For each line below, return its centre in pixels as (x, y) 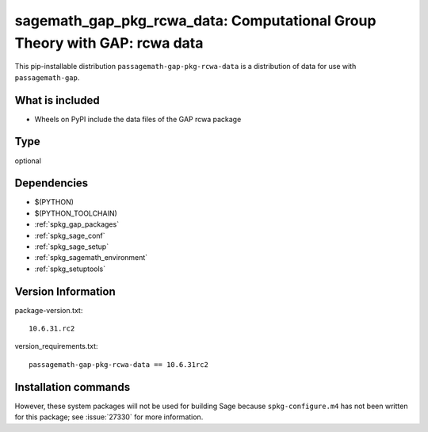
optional (28, 161)
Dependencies (52, 184)
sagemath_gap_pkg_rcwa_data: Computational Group (195, 21)
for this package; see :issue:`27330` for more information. (109, 417)
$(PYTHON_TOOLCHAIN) (76, 213)
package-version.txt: (49, 310)
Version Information (65, 291)
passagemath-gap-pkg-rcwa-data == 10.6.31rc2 (119, 364)
